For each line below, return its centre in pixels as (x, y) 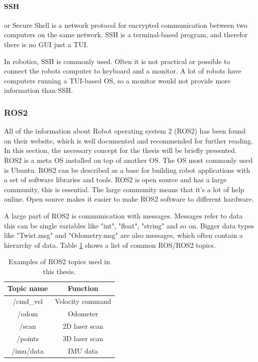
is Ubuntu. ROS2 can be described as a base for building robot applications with (127, 170)
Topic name (28, 288)
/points (28, 338)
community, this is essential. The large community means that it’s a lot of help (124, 189)
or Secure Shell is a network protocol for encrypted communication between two (126, 25)
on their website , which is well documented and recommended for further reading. (129, 140)
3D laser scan (83, 338)
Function (83, 288)
